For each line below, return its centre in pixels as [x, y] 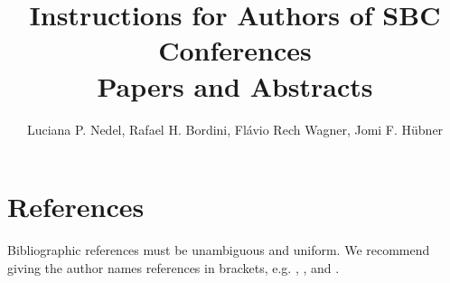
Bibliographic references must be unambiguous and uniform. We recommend [219, 250]
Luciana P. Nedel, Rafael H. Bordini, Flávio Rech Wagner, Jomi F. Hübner [235, 129]
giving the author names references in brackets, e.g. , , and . [173, 267]
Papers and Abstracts [235, 85]
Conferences [235, 50]
